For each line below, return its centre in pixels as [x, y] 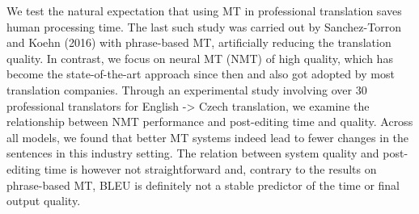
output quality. [44, 201]
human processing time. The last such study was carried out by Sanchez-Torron [204, 26]
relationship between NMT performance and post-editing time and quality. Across [210, 122]
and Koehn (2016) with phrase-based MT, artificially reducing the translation [199, 42]
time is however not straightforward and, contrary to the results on [210, 168]
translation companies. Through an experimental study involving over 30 [187, 89]
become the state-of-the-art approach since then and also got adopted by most [201, 74]
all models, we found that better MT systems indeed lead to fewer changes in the [208, 137]
